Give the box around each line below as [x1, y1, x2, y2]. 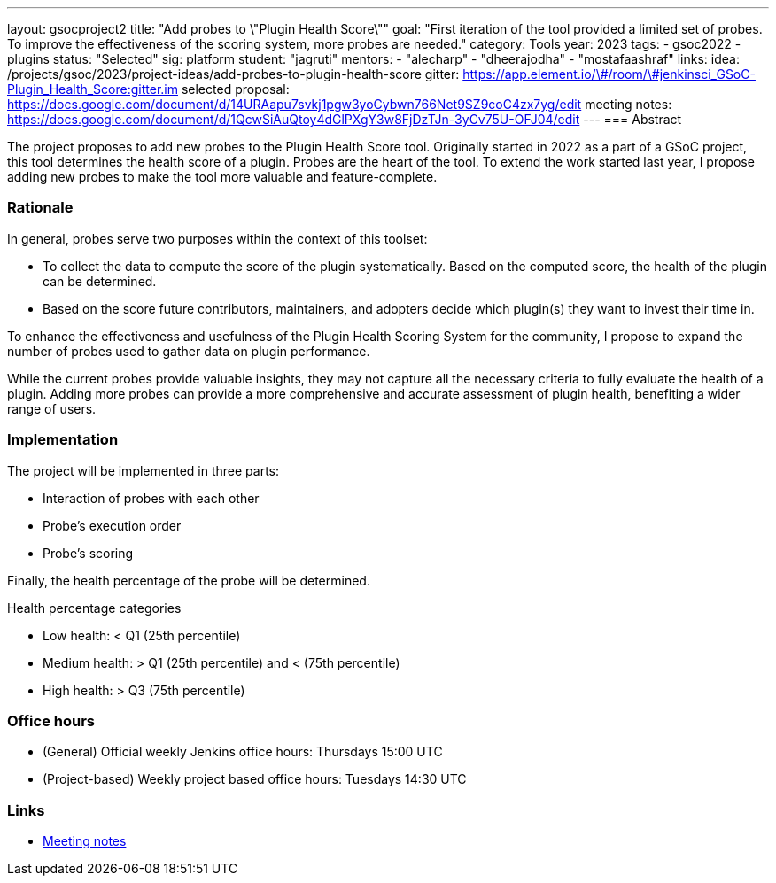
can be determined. [43, 273, 157, 289]
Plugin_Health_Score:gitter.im [7, 81, 178, 97]
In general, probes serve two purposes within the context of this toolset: [7, 230, 428, 246]
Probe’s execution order [43, 517, 182, 533]
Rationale [7, 198, 74, 217]
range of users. [7, 400, 97, 416]
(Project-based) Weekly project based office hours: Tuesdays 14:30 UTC [43, 771, 467, 787]
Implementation [7, 430, 119, 449]
